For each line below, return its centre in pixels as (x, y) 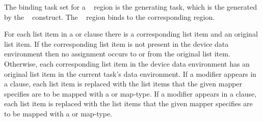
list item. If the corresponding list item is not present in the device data (116, 43)
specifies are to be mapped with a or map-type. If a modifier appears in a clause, (130, 93)
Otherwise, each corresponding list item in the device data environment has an (127, 63)
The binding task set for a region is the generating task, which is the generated (130, 7)
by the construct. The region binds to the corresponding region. (110, 17)
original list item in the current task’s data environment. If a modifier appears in (130, 73)
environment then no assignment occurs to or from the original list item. (117, 54)
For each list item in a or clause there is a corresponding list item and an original (131, 34)
